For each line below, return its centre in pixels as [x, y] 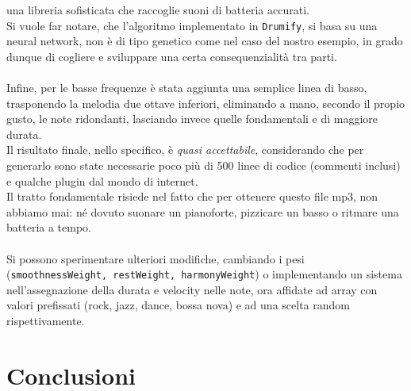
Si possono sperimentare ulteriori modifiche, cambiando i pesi [156, 258]
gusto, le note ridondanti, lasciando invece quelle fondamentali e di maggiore [192, 119]
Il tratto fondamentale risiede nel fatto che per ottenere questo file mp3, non [192, 196]
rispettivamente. [46, 320]
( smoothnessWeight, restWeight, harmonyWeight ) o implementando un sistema [204, 274]
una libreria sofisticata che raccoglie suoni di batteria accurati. [158, 10]
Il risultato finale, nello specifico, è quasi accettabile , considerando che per [185, 149]
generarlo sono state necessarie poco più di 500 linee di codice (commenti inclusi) [204, 165]
